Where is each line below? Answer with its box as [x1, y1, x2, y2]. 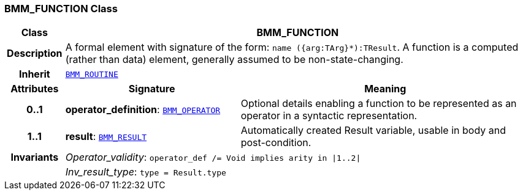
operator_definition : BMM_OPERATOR [65, 103, 221, 116]
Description [7, 47, 63, 60]
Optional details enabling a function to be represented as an [240, 97, 517, 110]
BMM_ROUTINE [65, 69, 118, 79]
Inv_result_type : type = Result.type [65, 166, 226, 178]
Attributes [10, 83, 59, 95]
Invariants [10, 151, 59, 164]
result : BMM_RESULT [65, 130, 147, 143]
